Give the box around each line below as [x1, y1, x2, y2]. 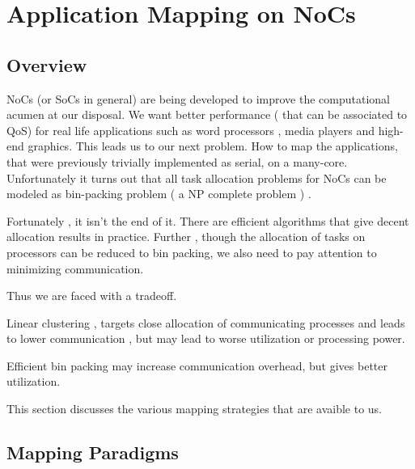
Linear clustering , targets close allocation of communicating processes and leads [6, 314, 405, 331]
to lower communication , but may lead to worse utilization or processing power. [6, 330, 405, 347]
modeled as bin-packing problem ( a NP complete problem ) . [6, 185, 311, 202]
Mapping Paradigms [6, 440, 179, 465]
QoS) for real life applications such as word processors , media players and [6, 121, 375, 138]
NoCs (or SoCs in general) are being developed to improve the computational [6, 90, 390, 107]
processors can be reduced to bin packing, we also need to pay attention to [6, 243, 377, 260]
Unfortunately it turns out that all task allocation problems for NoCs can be [6, 169, 387, 186]
